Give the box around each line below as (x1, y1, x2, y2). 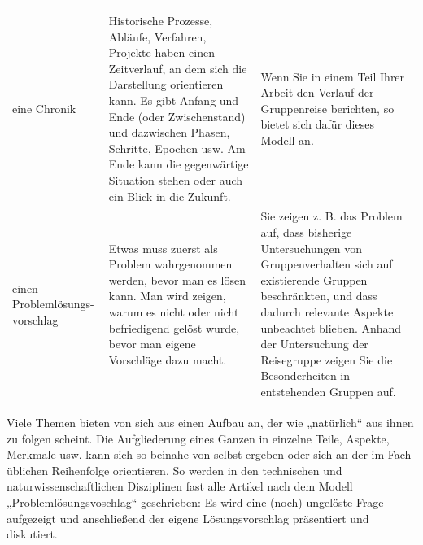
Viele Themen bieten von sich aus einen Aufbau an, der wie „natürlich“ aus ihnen (7, 414, 414, 430)
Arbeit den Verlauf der (260, 84, 374, 101)
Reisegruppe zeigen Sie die (260, 351, 393, 368)
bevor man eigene (108, 335, 196, 352)
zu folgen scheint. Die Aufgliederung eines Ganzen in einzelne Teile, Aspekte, (7, 429, 390, 447)
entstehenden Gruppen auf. (260, 382, 396, 399)
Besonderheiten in (260, 367, 351, 384)
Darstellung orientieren (108, 76, 224, 93)
